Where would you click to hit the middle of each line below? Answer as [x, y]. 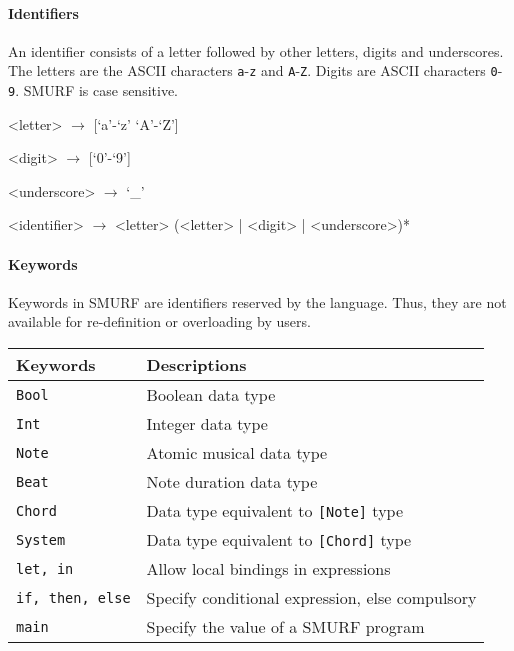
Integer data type [207, 424]
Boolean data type [211, 395]
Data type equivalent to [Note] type [275, 511]
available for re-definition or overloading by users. [159, 321]
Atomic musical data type [237, 453]
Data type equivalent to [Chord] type [279, 540]
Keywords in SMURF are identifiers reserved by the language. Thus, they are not [257, 301]
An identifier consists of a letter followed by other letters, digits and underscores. [256, 50]
